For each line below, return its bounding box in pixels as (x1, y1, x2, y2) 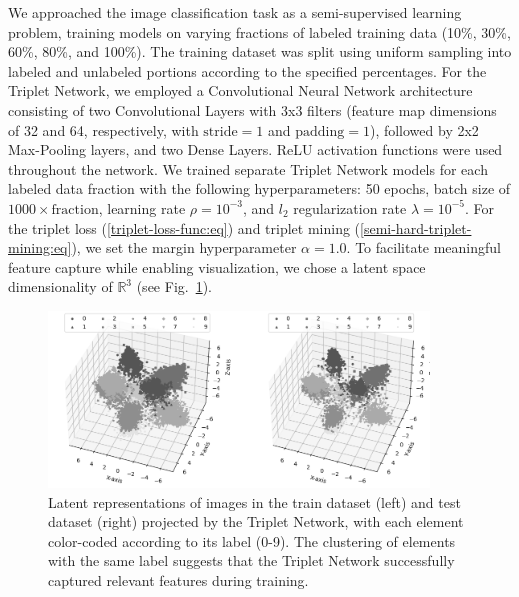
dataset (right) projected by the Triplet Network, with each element (48, 511, 464, 532)
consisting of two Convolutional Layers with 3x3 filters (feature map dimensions (8, 99, 497, 120)
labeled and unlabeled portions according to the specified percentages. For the (8, 60, 487, 81)
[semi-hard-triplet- (360, 217, 472, 238)
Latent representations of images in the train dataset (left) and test (48, 491, 461, 512)
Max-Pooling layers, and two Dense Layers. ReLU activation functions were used (8, 139, 503, 160)
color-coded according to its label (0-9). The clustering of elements (48, 530, 456, 551)
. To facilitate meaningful (346, 237, 501, 258)
